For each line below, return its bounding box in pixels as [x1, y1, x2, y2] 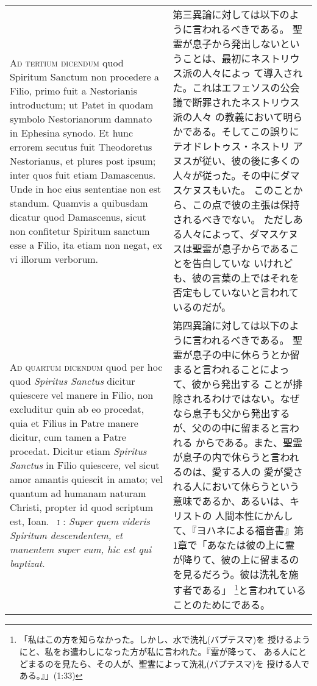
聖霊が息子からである [192, 241, 290, 255]
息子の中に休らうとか [192, 348, 290, 362]
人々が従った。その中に [173, 168, 280, 182]
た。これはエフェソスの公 [173, 80, 290, 95]
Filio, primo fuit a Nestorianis [10, 83, 137, 98]
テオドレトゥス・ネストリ [173, 139, 290, 153]
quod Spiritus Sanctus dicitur [10, 373, 135, 388]
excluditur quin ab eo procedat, [10, 401, 144, 416]
